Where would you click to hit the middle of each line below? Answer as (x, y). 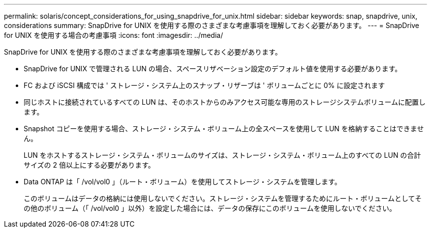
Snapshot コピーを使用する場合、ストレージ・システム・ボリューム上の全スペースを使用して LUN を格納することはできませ (224, 129)
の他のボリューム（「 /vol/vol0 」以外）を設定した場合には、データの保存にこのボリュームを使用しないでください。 (210, 208)
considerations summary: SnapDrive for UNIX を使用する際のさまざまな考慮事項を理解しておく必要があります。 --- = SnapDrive (212, 25)
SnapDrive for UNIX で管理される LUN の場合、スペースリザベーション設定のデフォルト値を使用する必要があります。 (213, 69)
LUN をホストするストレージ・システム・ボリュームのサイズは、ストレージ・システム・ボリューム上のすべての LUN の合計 (222, 155)
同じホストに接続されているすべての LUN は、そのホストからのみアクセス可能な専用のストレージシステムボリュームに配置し (225, 102)
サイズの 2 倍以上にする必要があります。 (89, 165)
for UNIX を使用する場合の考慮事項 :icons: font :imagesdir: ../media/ (114, 35)
